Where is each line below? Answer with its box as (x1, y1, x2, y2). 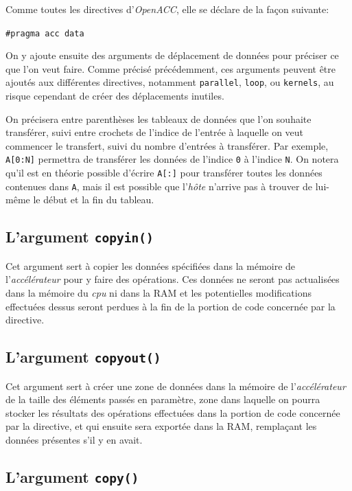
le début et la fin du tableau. (33, 192, 154, 207)
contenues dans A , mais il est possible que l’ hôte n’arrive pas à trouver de (5, 179, 313, 193)
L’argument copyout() (5, 346, 161, 367)
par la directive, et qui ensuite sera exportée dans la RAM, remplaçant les (5, 419, 317, 433)
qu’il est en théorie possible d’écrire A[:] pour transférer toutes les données (5, 165, 322, 180)
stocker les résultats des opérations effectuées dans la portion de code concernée (5, 405, 340, 420)
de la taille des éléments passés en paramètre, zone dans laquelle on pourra (5, 392, 320, 407)
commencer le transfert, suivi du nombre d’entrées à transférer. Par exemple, (5, 138, 329, 152)
